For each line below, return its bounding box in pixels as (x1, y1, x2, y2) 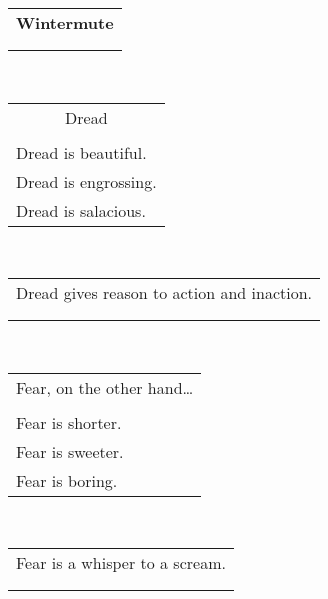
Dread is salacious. (16, 198, 146, 222)
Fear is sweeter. (16, 439, 124, 463)
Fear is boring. (16, 468, 118, 492)
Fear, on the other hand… (16, 375, 194, 399)
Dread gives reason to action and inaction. (16, 281, 313, 305)
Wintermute (16, 11, 114, 34)
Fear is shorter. (16, 410, 122, 434)
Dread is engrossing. (16, 169, 157, 193)
